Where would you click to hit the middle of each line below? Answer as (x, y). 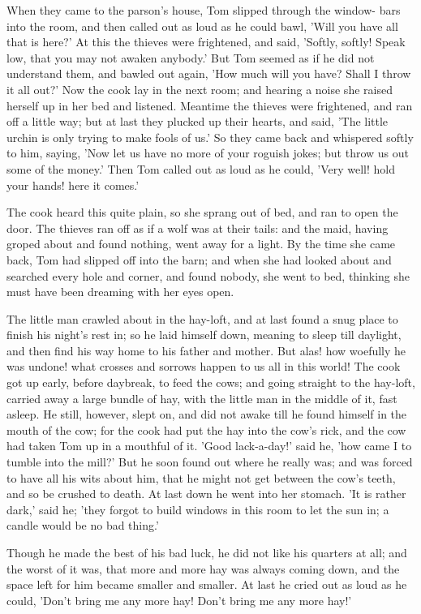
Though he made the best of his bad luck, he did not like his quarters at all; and (207, 552)
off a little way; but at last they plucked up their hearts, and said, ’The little (198, 121)
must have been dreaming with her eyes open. (120, 292)
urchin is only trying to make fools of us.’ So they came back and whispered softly (210, 137)
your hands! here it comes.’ (73, 185)
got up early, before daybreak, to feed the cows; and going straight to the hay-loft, (211, 382)
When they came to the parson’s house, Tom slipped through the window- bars (204, 10)
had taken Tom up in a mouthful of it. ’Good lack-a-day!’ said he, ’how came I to (209, 446)
